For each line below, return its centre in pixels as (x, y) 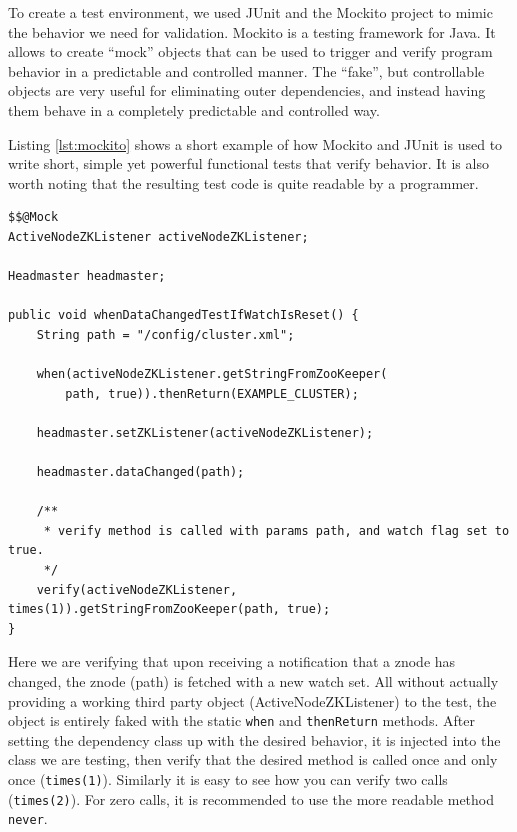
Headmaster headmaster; (87, 276)
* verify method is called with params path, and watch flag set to (276, 530)
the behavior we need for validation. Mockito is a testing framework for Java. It (252, 31)
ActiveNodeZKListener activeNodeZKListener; (158, 236)
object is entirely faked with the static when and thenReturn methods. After (241, 720)
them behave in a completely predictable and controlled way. (194, 109)
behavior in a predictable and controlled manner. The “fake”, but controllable (246, 70)
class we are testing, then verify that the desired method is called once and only (253, 759)
